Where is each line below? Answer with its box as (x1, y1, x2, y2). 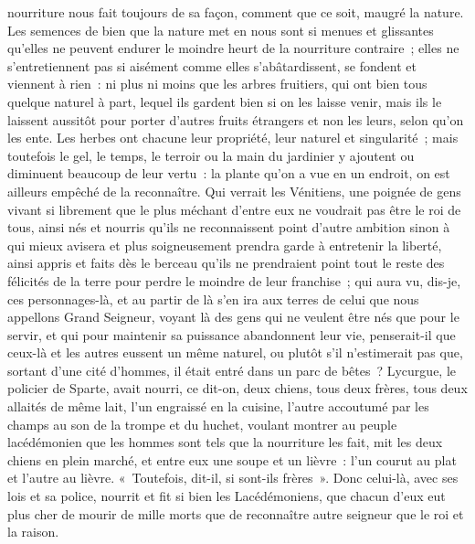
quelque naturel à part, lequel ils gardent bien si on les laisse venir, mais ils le (7, 91, 442, 111)
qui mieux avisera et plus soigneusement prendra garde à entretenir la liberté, (7, 235, 442, 254)
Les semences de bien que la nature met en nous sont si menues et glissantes (7, 20, 434, 39)
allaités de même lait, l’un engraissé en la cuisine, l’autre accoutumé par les (7, 397, 429, 416)
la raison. (7, 522, 59, 541)
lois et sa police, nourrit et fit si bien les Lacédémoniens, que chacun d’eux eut (7, 486, 446, 506)
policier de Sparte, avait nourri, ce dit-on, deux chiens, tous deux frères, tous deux (7, 379, 468, 398)
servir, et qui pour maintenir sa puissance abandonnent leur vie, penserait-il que (7, 325, 456, 344)
